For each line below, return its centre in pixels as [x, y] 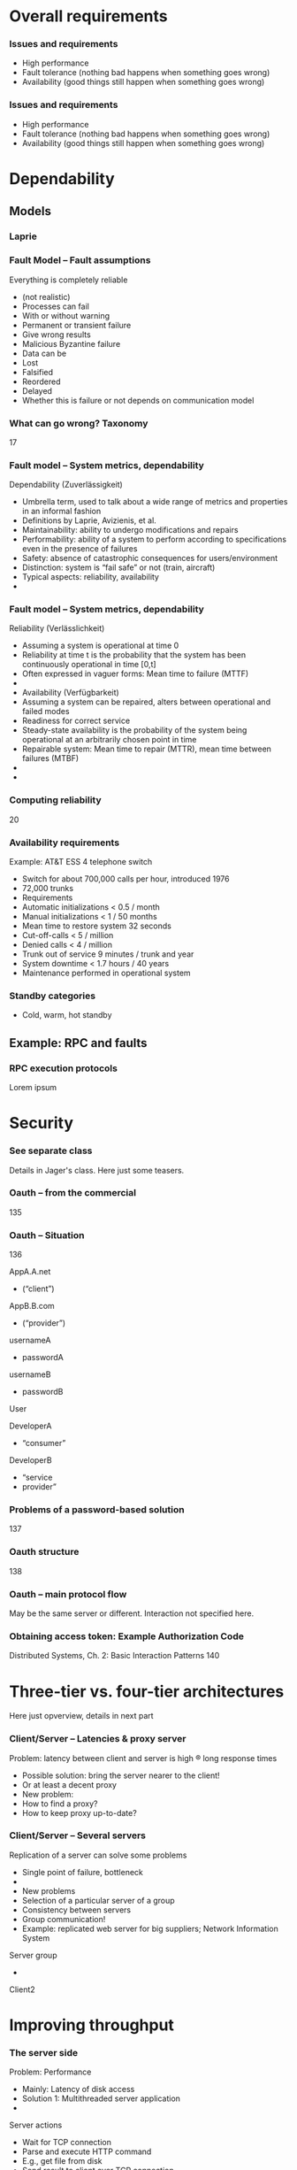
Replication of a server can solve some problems [98, 1855]
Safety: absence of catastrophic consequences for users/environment [150, 558]
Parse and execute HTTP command [87, 2151]
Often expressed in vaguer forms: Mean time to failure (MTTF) [135, 673]
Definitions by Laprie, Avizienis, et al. [89, 520]
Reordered [41, 381]
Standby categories [52, 996]
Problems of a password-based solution [97, 1510]
